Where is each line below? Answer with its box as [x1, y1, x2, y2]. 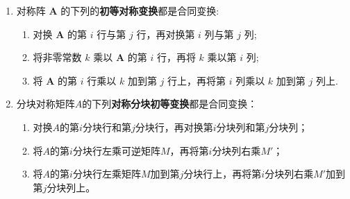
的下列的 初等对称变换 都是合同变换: [60, 3, 219, 17]
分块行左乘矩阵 [72, 166, 141, 181]
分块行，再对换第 [135, 119, 213, 134]
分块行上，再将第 [183, 166, 262, 181]
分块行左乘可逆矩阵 [72, 143, 160, 157]
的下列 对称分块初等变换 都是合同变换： [82, 96, 258, 111]
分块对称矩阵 [16, 96, 75, 111]
